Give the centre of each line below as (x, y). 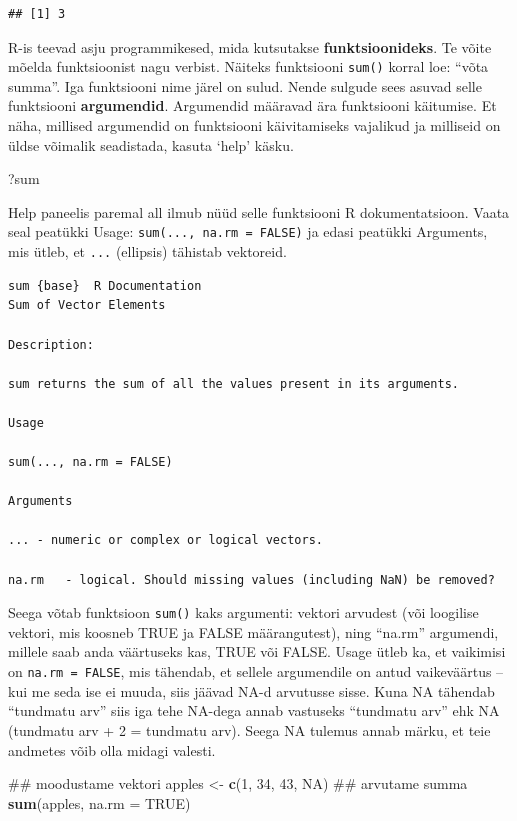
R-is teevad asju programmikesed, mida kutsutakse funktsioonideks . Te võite (250, 46)
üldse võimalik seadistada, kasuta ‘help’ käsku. (151, 144)
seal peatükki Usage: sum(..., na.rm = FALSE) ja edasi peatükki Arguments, (248, 231)
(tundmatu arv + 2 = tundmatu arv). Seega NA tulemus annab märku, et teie (249, 729)
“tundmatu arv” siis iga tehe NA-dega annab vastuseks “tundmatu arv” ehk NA (254, 710)
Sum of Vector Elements (87, 305)
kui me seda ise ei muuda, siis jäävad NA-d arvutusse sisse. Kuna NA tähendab (251, 690)
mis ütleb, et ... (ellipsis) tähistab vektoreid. (147, 251)
